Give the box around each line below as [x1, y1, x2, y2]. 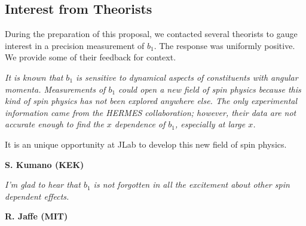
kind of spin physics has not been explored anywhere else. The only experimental [5, 94, 298, 107]
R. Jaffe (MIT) [5, 210, 68, 222]
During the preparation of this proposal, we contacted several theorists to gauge [5, 28, 298, 40]
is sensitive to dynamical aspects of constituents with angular [76, 71, 298, 83]
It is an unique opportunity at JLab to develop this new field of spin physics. [5, 138, 287, 150]
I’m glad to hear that [5, 178, 81, 191]
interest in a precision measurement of [5, 39, 145, 51]
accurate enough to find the [5, 118, 104, 130]
